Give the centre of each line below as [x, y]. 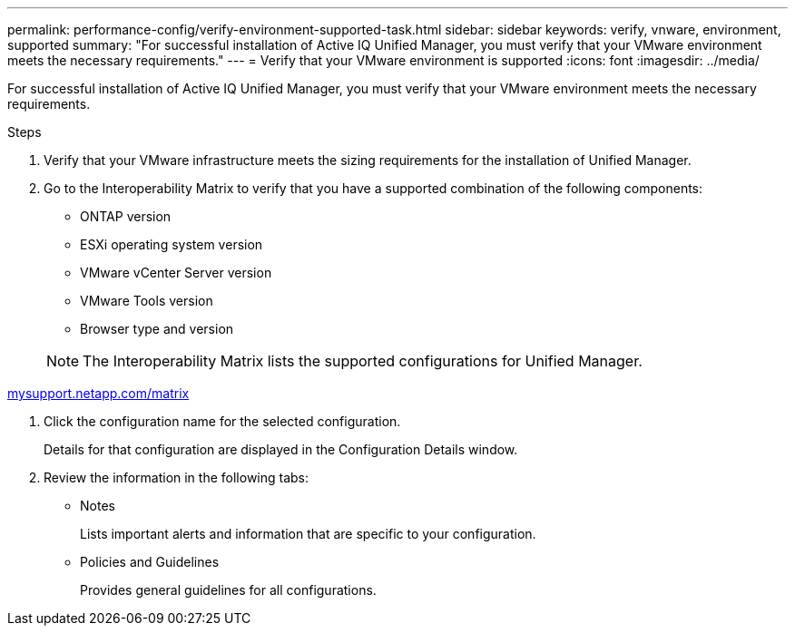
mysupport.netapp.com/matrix [98, 393]
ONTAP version [126, 216]
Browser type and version [157, 329]
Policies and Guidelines [150, 562]
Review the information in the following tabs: [177, 477]
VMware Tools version [147, 301]
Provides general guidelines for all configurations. [228, 590]
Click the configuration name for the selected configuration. [222, 421]
